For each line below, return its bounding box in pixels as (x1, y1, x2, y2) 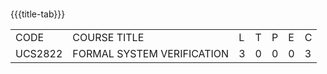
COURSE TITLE (72, 31, 145, 45)
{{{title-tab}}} (10, 8, 66, 20)
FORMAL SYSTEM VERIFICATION (72, 47, 230, 61)
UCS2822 (15, 47, 63, 61)
